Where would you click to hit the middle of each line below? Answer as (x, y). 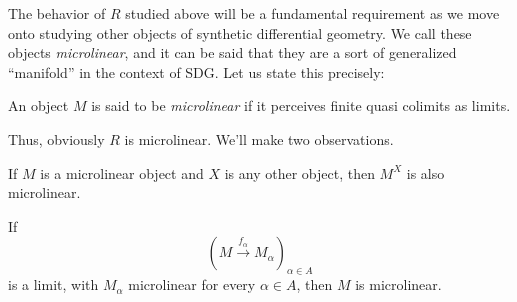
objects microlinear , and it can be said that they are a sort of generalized (232, 52)
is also (425, 172)
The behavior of (57, 13)
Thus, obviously (56, 138)
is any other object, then (299, 172)
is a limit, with (53, 284)
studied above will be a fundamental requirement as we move (312, 13)
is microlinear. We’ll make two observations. (259, 138)
